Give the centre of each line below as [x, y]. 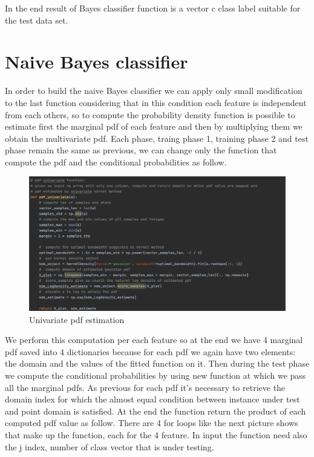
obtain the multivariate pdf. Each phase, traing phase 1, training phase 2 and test [157, 138]
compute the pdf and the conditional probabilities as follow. [116, 162]
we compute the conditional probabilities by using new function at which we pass [155, 375]
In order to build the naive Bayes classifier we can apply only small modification [154, 91]
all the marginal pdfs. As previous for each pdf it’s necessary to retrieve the [145, 387]
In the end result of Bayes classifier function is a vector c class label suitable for [153, 8]
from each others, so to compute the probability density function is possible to [150, 114]
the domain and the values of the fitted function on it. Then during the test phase [157, 363]
